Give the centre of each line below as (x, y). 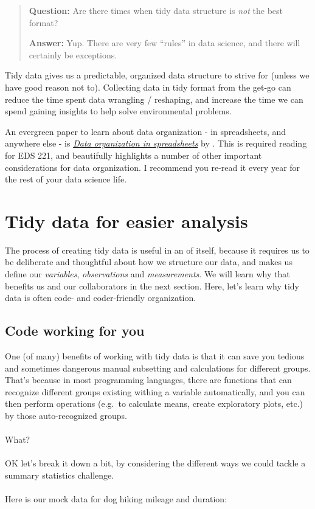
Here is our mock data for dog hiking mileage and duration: (116, 499)
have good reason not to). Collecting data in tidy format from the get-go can (148, 87)
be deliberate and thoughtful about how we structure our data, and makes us (149, 262)
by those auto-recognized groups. (66, 415)
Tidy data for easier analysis (126, 220)
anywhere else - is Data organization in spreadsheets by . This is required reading (156, 143)
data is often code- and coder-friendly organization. (101, 298)
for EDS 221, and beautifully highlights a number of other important (133, 155)
